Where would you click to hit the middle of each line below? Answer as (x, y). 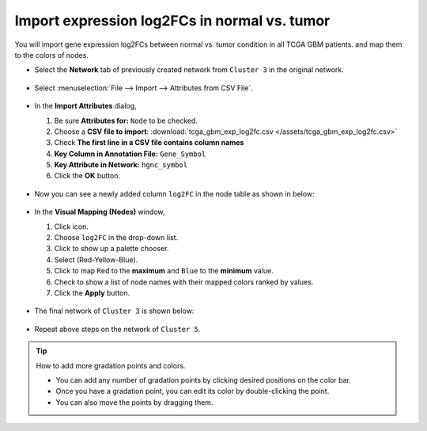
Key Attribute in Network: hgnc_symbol (121, 165)
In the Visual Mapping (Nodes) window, (100, 212)
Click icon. (71, 227)
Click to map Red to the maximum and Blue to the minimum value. (164, 271)
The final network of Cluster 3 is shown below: (114, 311)
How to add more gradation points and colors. (111, 365)
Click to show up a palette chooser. (111, 249)
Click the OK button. (87, 176)
